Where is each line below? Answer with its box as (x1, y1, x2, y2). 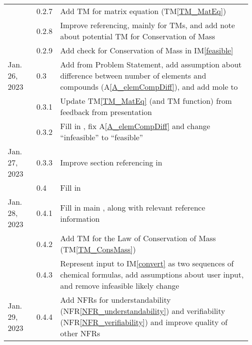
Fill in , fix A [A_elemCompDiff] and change (60, 120, 210, 131)
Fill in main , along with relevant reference (60, 201, 205, 213)
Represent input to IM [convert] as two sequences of (60, 258, 234, 269)
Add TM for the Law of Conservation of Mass (60, 232, 216, 244)
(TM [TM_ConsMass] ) (60, 244, 136, 255)
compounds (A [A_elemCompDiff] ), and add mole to (60, 81, 238, 92)
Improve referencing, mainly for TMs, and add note (60, 19, 235, 31)
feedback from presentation (60, 106, 152, 117)
